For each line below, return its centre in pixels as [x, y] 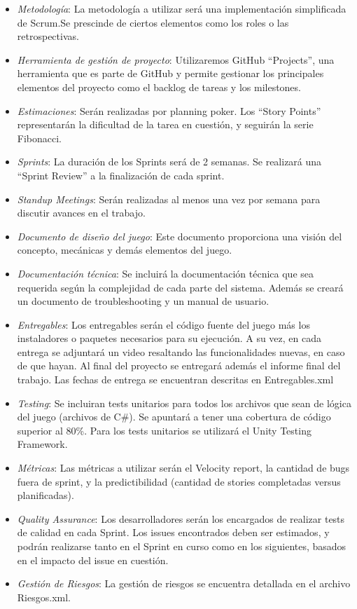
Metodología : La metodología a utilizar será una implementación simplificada [182, 8]
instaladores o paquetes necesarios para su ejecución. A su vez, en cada [169, 338]
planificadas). [45, 495]
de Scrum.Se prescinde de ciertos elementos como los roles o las [153, 22]
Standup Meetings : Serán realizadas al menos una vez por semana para [169, 199]
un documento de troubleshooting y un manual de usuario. [143, 301]
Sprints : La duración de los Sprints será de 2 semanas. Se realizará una [169, 162]
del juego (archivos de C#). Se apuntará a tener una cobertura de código [174, 417]
